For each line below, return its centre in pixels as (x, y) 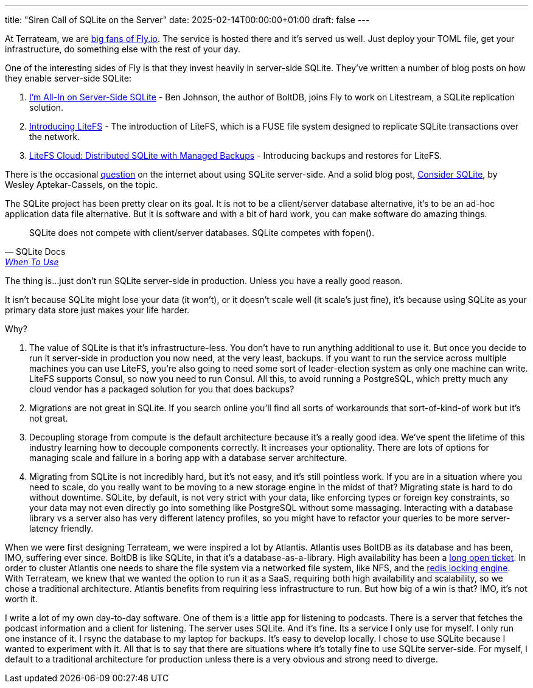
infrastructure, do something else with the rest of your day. (123, 49)
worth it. (21, 599)
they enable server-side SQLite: (68, 78)
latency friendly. (61, 528)
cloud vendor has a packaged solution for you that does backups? (162, 389)
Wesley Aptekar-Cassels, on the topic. (82, 185)
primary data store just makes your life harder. (97, 310)
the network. (54, 137)
